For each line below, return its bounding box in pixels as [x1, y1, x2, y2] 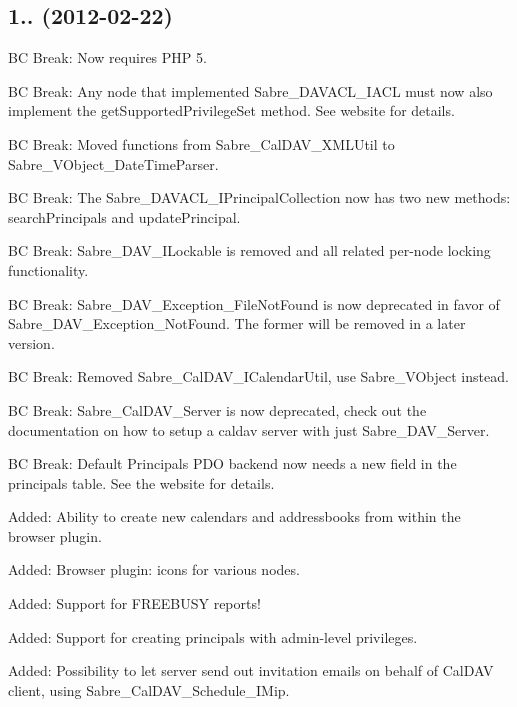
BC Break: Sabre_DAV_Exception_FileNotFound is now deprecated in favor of [8, 293, 500, 314]
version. [8, 332, 55, 353]
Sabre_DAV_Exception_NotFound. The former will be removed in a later [8, 313, 466, 334]
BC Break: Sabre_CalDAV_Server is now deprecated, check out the [8, 399, 427, 420]
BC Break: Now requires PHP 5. [8, 47, 207, 68]
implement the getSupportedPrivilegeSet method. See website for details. [8, 100, 455, 121]
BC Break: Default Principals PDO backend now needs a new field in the [8, 453, 457, 474]
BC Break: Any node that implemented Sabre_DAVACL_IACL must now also [8, 80, 493, 101]
